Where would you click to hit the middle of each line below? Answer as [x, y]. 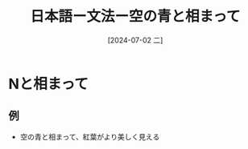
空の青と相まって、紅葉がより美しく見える [90, 136]
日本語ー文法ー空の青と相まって [135, 16]
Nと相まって [48, 84]
